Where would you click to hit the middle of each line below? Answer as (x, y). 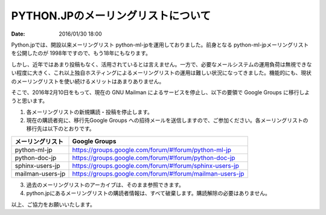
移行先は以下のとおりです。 (60, 129)
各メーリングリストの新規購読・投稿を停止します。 (90, 112)
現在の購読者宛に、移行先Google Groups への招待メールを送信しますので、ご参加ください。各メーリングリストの (167, 120)
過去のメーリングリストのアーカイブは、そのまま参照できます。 (105, 185)
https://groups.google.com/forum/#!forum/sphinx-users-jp (156, 165)
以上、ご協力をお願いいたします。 (53, 204)
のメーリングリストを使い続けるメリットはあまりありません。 (88, 81)
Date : (18, 34)
